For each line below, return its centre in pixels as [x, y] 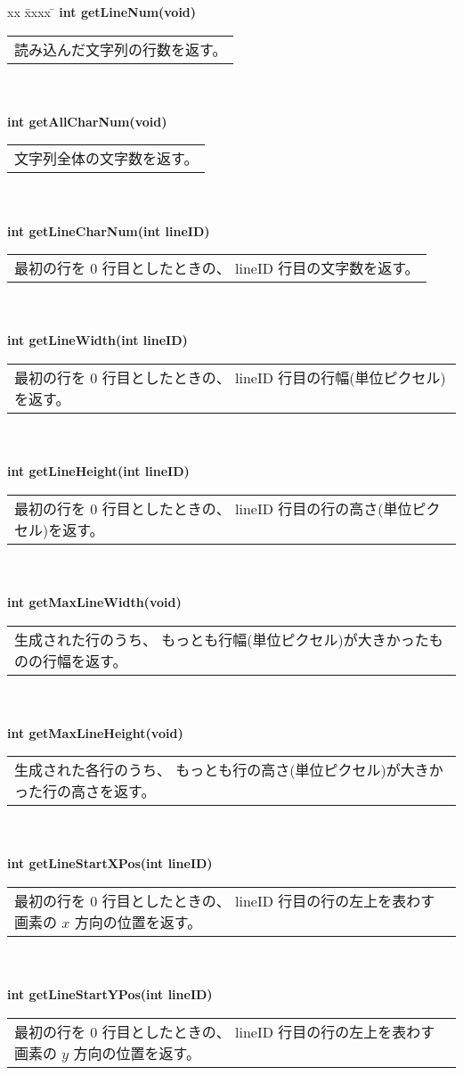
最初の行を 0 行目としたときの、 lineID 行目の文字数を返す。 [217, 268]
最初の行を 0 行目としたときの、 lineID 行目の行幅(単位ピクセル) [230, 377]
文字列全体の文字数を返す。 [106, 159]
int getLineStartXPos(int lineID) [110, 863]
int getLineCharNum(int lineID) [109, 230]
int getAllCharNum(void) [87, 121]
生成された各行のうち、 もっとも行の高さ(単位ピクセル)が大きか [229, 770]
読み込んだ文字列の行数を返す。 [121, 49]
